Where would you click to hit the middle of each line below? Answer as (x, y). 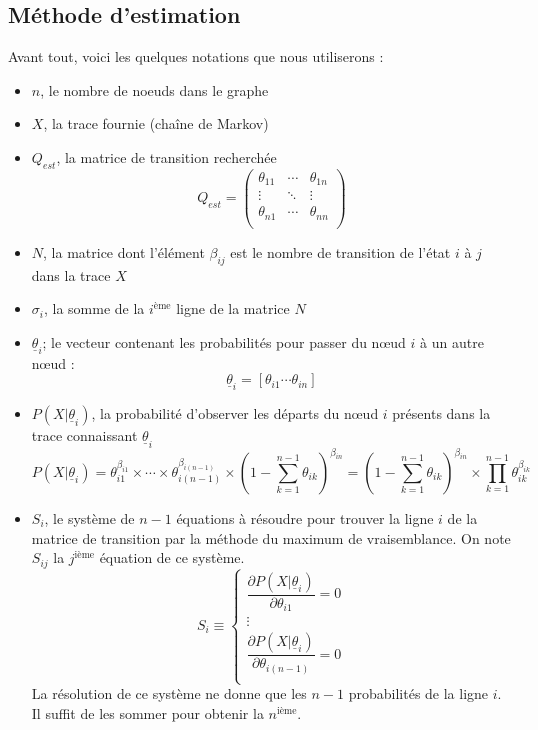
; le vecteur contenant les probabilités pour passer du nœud (224, 341)
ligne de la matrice (233, 308)
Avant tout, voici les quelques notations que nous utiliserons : (196, 56)
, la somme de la (94, 308)
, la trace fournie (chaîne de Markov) (156, 123)
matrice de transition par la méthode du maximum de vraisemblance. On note (271, 537)
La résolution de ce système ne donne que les (169, 693)
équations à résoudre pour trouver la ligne (305, 518)
